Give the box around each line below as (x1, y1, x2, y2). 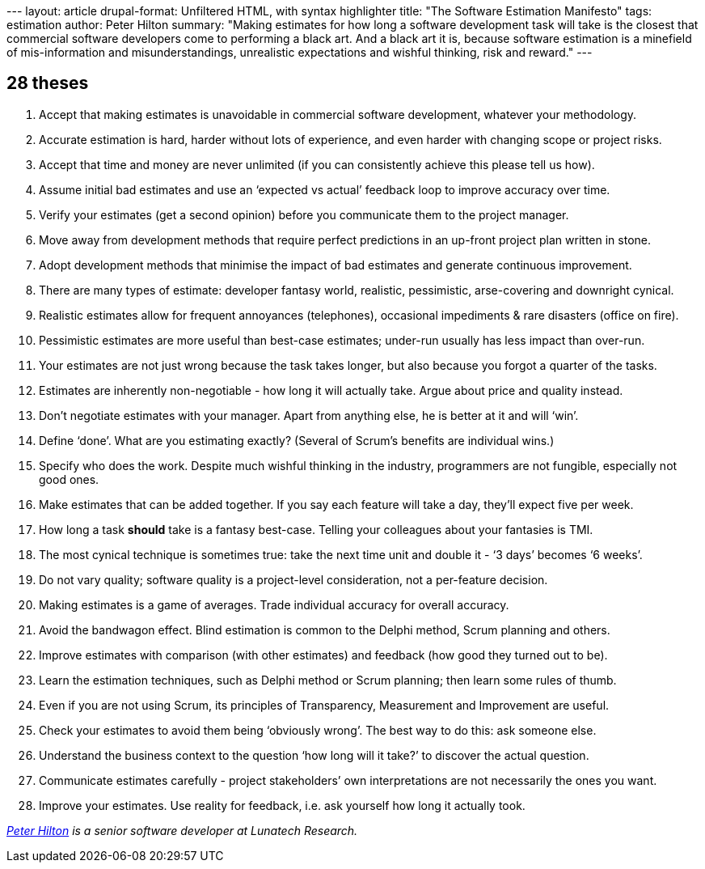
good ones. (39, 472, 99, 486)
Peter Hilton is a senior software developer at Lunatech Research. (6, 823, 358, 837)
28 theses (6, 73, 89, 94)
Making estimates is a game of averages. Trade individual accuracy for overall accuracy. (39, 597, 509, 612)
